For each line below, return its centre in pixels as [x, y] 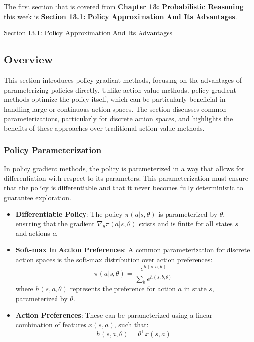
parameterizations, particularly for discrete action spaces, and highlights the [119, 118]
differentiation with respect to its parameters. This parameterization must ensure [126, 178]
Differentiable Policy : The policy [69, 214]
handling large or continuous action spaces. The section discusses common [115, 109]
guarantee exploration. [38, 197]
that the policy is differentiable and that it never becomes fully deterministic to [124, 187]
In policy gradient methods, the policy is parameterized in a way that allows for [124, 168]
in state [195, 289]
